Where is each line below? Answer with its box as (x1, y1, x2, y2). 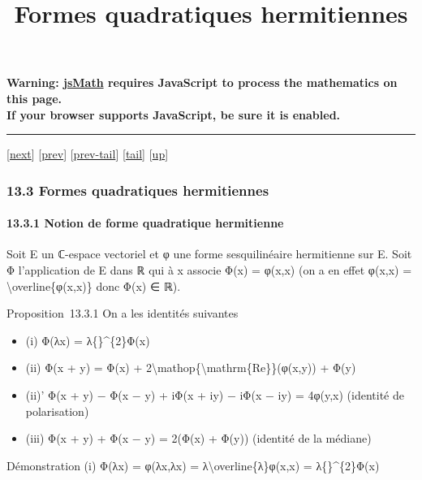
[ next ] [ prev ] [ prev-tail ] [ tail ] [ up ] (6, 145, 169, 162)
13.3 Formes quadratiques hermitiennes (6, 179, 269, 200)
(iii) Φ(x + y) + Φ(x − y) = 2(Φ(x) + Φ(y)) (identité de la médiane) (25, 430, 372, 447)
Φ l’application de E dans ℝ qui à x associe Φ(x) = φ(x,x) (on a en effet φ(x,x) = (6, 261, 412, 278)
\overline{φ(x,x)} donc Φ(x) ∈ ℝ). (6, 277, 181, 294)
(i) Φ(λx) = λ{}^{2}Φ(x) (25, 331, 150, 348)
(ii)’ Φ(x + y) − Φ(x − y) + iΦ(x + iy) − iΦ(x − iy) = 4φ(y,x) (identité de (25, 386, 404, 403)
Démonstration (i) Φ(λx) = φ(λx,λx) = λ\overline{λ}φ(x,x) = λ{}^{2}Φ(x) (6, 456, 380, 474)
